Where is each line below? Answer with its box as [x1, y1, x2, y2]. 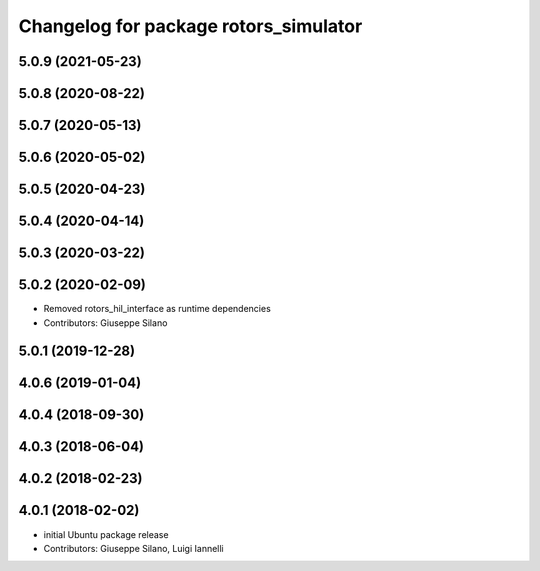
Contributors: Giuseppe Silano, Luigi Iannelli [43, 542, 224, 554]
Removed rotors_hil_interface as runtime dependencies [43, 303, 272, 315]
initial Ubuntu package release [43, 528, 169, 540]
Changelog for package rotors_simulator [18, 15, 363, 37]
